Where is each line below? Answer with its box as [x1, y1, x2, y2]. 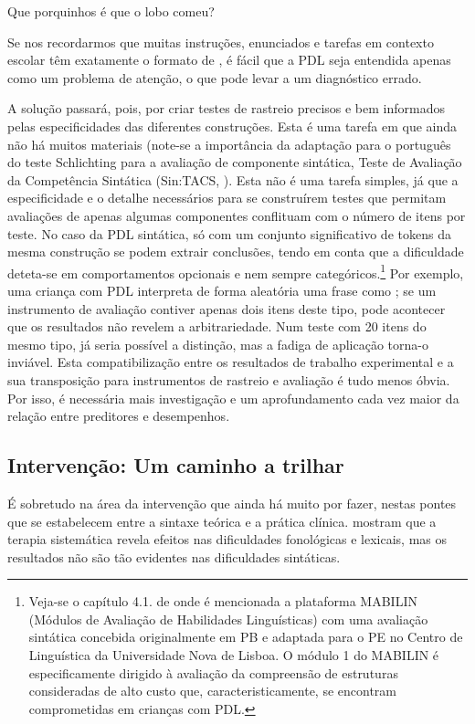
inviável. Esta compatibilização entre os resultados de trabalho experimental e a [7, 352, 454, 372]
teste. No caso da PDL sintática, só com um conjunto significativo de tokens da [7, 224, 451, 243]
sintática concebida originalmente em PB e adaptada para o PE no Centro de [28, 627, 463, 646]
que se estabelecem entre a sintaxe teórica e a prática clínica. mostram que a [7, 511, 437, 530]
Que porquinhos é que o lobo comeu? [7, 2, 215, 20]
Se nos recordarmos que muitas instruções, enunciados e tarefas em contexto [7, 32, 434, 51]
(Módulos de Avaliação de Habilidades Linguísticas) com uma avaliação [28, 609, 428, 628]
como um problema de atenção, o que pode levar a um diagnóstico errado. [7, 68, 422, 87]
